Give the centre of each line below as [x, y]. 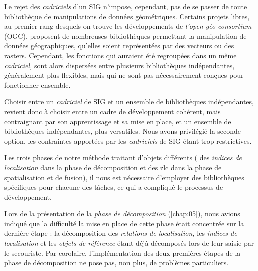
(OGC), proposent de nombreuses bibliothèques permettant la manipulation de [125, 35]
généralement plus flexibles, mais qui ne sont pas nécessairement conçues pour [124, 75]
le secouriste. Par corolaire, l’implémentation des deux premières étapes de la [122, 253]
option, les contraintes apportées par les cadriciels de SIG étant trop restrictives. [128, 141]
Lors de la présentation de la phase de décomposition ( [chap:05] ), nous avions [122, 214]
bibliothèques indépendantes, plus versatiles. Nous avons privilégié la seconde [123, 131]
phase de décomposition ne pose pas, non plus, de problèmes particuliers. [116, 263]
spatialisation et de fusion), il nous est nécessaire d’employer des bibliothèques [124, 177]
